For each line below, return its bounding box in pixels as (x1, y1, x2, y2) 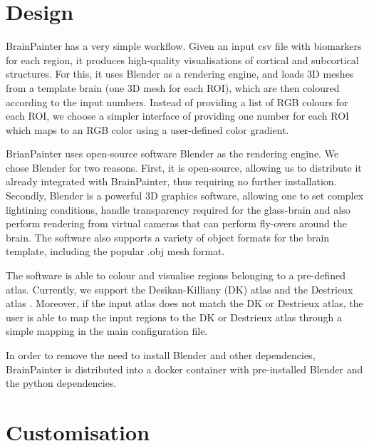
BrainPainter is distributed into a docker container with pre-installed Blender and (6, 361, 363, 376)
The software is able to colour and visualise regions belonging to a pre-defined (6, 268, 345, 283)
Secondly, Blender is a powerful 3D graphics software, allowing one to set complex (6, 188, 364, 203)
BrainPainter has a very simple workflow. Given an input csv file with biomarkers (6, 38, 362, 53)
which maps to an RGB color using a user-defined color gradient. (6, 122, 289, 137)
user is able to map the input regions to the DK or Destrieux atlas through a (6, 309, 342, 324)
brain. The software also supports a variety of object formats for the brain (6, 229, 330, 244)
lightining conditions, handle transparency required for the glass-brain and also (6, 202, 350, 217)
